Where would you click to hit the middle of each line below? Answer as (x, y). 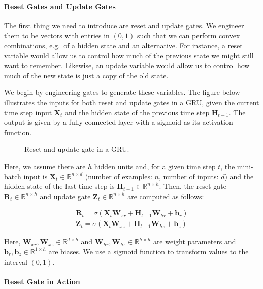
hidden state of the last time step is (59, 186)
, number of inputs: (189, 176)
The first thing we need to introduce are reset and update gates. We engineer (124, 25)
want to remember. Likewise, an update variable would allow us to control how (127, 65)
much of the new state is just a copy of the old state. (86, 75)
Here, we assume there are (45, 166)
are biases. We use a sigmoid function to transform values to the (149, 251)
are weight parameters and (194, 242)
